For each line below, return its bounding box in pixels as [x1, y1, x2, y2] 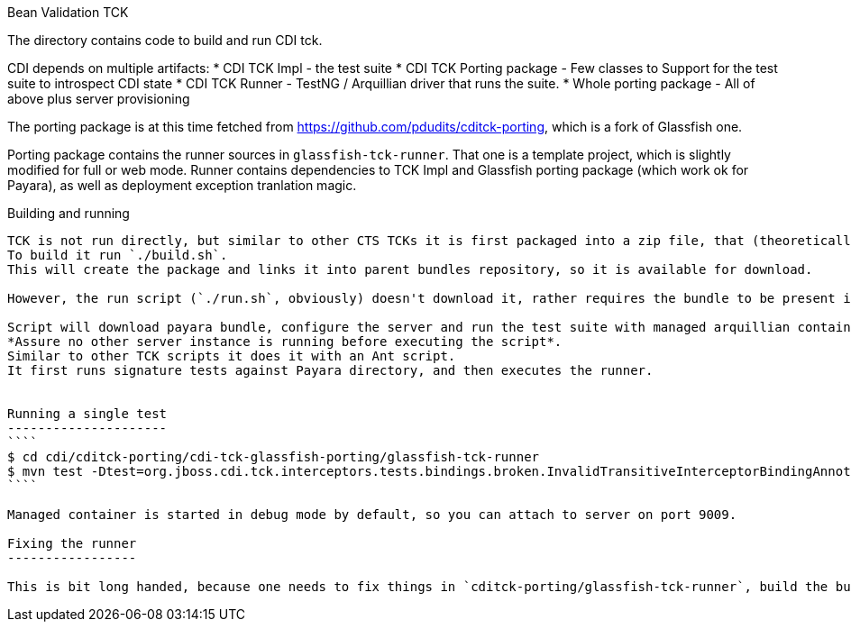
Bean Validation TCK [7, 5, 129, 20]
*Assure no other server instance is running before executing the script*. [7, 334, 563, 349]
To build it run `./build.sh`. [7, 248, 228, 262]
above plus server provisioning [7, 91, 190, 106]
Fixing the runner [7, 536, 137, 551]
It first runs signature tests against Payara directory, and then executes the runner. [7, 363, 654, 378]
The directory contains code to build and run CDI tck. [7, 32, 323, 48]
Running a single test [7, 406, 168, 421]
